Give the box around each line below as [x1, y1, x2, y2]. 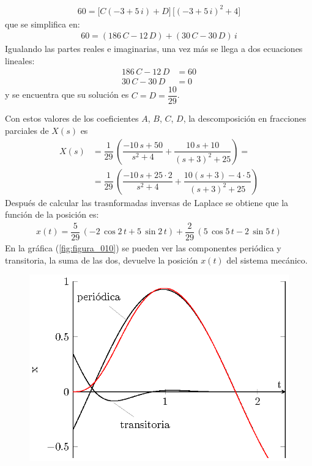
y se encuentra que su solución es [5, 88, 129, 101]
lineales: [5, 54, 35, 67]
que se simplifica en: [5, 17, 80, 30]
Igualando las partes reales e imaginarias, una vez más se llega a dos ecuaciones [5, 42, 303, 55]
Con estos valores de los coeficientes [5, 112, 139, 125]
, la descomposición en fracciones [183, 112, 306, 125]
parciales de [5, 124, 49, 137]
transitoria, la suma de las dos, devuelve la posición [5, 253, 198, 266]
